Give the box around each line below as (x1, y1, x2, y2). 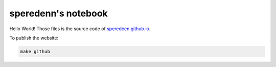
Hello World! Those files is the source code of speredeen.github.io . (9, 26, 151, 32)
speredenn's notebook (9, 8, 108, 19)
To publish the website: (9, 35, 59, 41)
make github (20, 49, 51, 54)
